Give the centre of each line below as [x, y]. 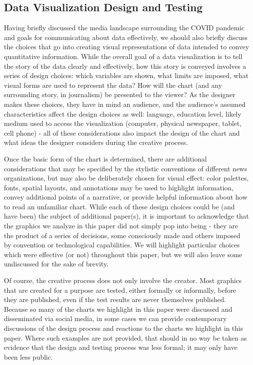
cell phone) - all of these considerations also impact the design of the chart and [122, 132]
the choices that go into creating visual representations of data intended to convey [126, 47]
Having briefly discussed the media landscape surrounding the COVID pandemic [124, 28]
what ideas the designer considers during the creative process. [96, 142]
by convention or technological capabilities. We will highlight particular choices [122, 245]
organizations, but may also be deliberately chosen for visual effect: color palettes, [126, 178]
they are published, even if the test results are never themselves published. [115, 299]
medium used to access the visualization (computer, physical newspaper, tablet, [123, 123]
